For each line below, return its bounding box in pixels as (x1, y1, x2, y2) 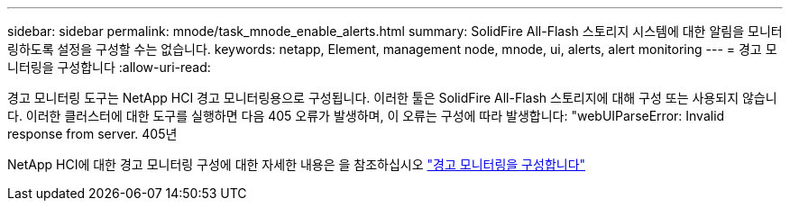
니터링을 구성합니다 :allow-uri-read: (7, 59, 211, 75)
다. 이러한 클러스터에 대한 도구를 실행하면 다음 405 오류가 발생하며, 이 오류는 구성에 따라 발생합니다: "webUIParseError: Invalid (7, 108, 725, 123)
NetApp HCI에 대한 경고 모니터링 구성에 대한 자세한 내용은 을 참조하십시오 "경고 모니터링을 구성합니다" (7, 157, 586, 172)
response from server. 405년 (7, 126, 178, 141)
